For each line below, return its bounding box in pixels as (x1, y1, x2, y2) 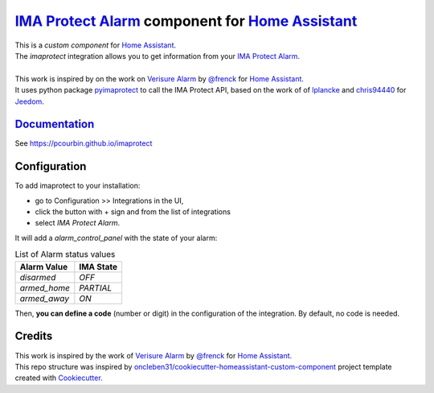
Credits (14, 329, 53, 343)
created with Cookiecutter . (14, 373, 104, 383)
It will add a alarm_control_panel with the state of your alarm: (14, 233, 218, 242)
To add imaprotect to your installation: (14, 181, 141, 191)
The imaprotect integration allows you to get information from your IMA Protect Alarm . (14, 51, 301, 60)
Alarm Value (19, 261, 68, 272)
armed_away (19, 292, 70, 304)
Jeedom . (14, 97, 44, 106)
